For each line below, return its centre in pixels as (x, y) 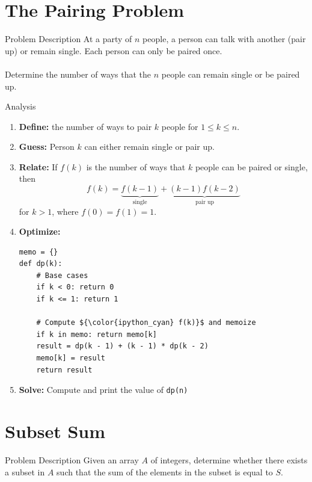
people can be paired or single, (251, 166)
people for (180, 126)
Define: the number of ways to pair (85, 126)
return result (64, 370)
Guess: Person (47, 147)
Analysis (20, 106)
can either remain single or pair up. (149, 147)
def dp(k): (41, 264)
